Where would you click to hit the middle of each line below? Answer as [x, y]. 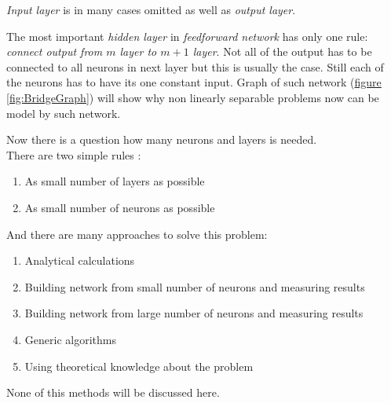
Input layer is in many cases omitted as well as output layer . [151, 9]
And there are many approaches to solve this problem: [137, 234]
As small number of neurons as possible [120, 207]
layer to [138, 51]
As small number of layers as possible [115, 181]
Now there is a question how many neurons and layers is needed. [162, 139]
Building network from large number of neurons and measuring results [194, 313]
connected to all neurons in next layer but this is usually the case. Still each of [195, 66]
